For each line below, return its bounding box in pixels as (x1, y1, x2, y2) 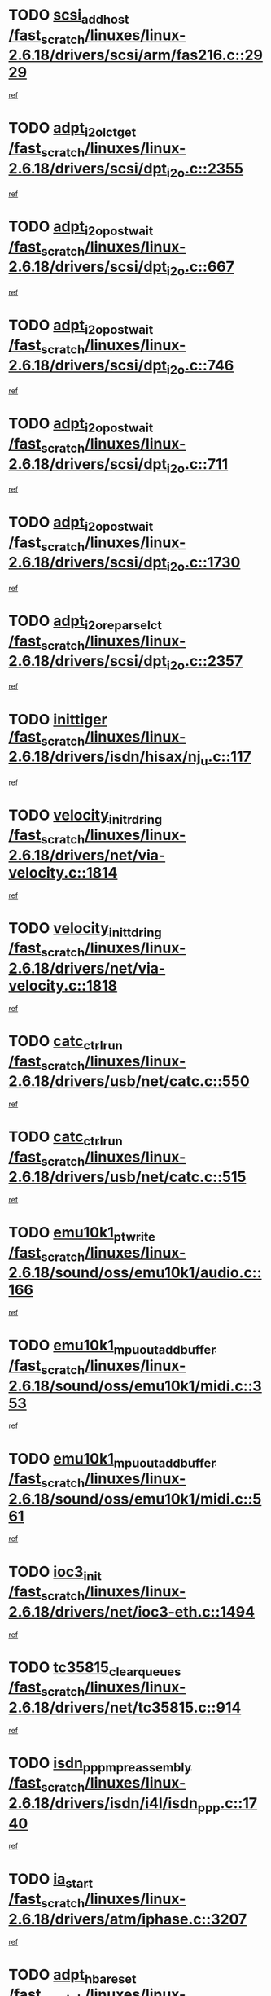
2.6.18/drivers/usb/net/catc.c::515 (8, 1168, 247, 1186)
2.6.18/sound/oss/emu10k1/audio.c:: (8, 1263, 262, 1282)
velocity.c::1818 (8, 977, 118, 995)
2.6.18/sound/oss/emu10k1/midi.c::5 (8, 1490, 262, 1508)
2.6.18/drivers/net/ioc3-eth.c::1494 (8, 1602, 255, 1621)
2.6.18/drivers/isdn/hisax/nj (8, 747, 201, 766)
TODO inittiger (8, 710, 107, 729)
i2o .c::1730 (166, 554, 241, 575)
